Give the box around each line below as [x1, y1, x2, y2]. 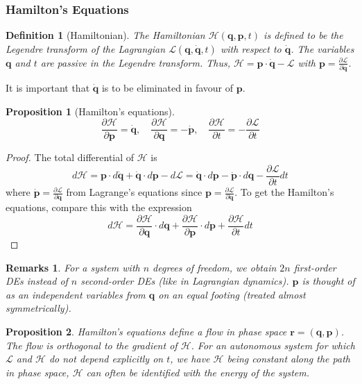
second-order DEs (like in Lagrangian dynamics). [80, 274, 289, 288]
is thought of [302, 274, 355, 288]
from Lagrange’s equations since [66, 185, 202, 199]
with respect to [220, 41, 282, 56]
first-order [293, 260, 336, 274]
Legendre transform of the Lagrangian [6, 41, 166, 56]
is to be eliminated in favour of [101, 81, 234, 95]
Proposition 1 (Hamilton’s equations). [6, 103, 175, 118]
